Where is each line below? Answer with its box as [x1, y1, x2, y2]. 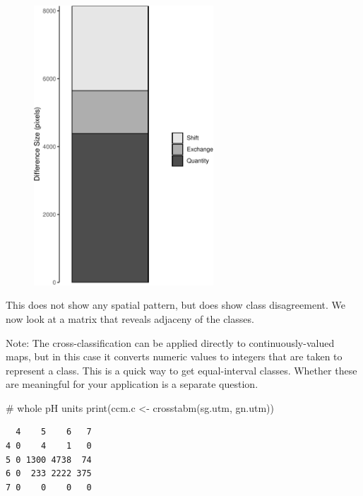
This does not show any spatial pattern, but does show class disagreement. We [6, 297, 346, 312]
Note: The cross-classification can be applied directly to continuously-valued [6, 335, 335, 350]
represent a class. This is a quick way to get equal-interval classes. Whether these [6, 362, 357, 377]
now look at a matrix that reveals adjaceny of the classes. [6, 311, 254, 326]
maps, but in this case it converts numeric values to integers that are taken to [6, 349, 343, 364]
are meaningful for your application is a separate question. [6, 377, 258, 391]
